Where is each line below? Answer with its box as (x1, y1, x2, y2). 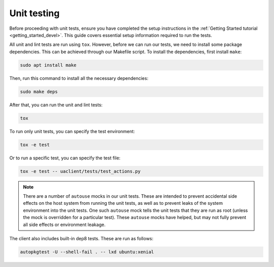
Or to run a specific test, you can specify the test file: (9, 155, 121, 161)
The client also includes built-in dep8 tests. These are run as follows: (9, 235, 154, 241)
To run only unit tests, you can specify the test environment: (9, 128, 135, 134)
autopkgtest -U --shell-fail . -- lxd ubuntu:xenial (20, 249, 154, 255)
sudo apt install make (20, 62, 77, 68)
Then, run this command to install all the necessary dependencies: (9, 75, 149, 81)
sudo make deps (20, 88, 58, 95)
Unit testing (9, 8, 60, 19)
